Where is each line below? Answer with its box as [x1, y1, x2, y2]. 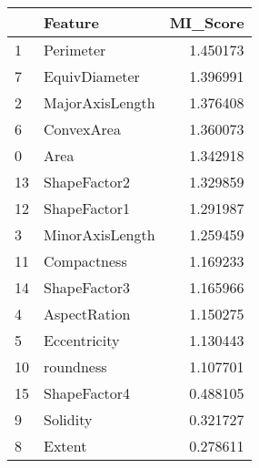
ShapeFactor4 [44, 382, 130, 403]
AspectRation [44, 303, 131, 324]
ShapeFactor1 [44, 198, 130, 219]
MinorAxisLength [44, 224, 155, 245]
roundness [44, 356, 107, 377]
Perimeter [44, 39, 106, 60]
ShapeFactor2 [44, 171, 130, 192]
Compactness [44, 250, 127, 271]
